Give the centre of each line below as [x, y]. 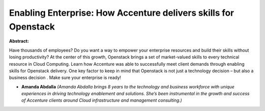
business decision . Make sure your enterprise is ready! [65, 78]
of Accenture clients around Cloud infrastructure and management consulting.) [102, 100]
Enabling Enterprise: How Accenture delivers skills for [121, 13]
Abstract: [19, 41]
